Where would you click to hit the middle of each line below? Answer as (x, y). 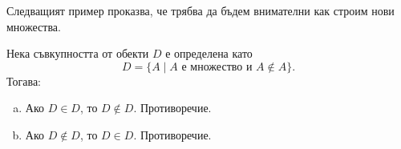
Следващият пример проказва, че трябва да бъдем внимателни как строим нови (200, 10)
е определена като (209, 53)
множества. (34, 26)
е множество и (217, 67)
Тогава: (24, 81)
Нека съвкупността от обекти (78, 53)
